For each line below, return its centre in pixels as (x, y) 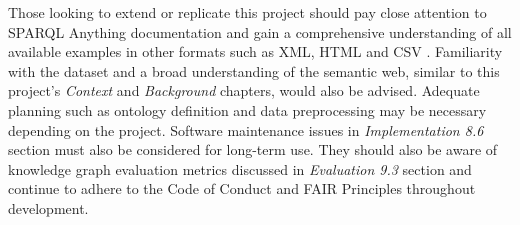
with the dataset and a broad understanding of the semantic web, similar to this (254, 70)
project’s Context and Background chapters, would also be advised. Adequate (244, 90)
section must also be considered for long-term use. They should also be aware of (253, 149)
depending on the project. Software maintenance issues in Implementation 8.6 (246, 129)
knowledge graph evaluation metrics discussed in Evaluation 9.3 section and (240, 168)
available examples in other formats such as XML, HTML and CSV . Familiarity (255, 51)
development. (48, 207)
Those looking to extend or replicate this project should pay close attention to (247, 12)
